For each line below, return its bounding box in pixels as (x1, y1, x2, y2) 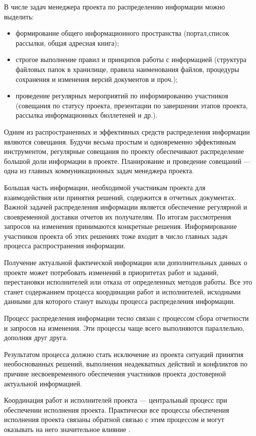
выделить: (4, 11, 34, 21)
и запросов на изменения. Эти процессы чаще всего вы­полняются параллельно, (4, 322, 245, 333)
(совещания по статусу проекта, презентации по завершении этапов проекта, (15, 100, 248, 110)
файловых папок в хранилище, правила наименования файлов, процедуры (15, 64, 239, 74)
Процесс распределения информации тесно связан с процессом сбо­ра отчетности (4, 313, 249, 323)
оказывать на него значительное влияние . (4, 424, 130, 434)
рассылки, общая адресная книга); (15, 37, 119, 48)
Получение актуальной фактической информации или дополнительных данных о (4, 257, 248, 268)
